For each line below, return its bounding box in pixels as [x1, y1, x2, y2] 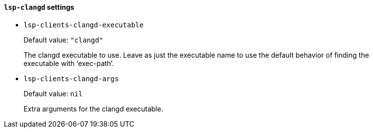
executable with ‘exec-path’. [24, 59, 114, 67]
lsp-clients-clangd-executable [24, 21, 144, 29]
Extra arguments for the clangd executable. [24, 104, 163, 113]
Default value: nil [24, 89, 83, 98]
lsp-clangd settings [4, 3, 75, 11]
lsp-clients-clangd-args [24, 74, 119, 83]
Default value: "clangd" [24, 35, 104, 44]
